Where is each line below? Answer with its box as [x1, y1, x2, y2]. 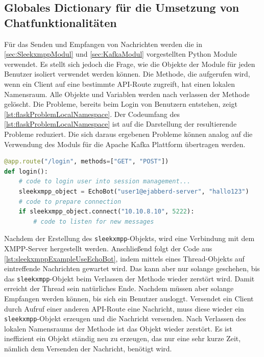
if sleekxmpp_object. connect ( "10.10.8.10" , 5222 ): [18, 208, 195, 216]
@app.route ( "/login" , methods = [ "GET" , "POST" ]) [4, 158, 169, 165]
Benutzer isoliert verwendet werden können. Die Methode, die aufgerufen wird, [4, 68, 250, 79]
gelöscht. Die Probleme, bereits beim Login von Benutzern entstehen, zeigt [4, 99, 237, 109]
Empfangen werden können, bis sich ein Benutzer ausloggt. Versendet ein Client [4, 293, 254, 303]
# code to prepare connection [18, 198, 122, 205]
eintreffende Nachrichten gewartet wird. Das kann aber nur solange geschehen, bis [4, 263, 260, 274]
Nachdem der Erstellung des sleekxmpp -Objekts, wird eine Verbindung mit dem [4, 233, 255, 244]
